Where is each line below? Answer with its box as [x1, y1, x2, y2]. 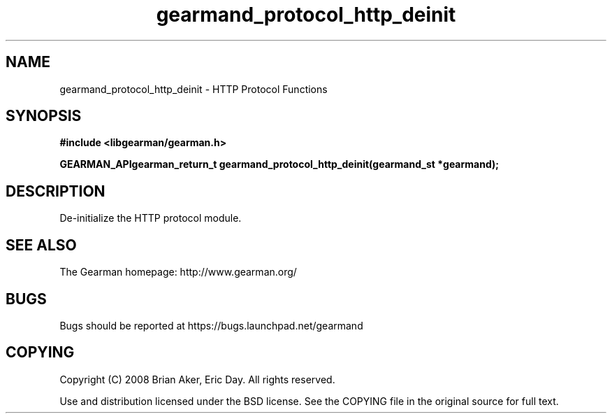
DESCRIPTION [6, 182, 105, 200]
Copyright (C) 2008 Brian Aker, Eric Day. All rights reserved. [59, 373, 335, 385]
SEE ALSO [6, 236, 77, 254]
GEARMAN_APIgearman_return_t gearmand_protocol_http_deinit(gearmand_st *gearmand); [59, 158, 500, 171]
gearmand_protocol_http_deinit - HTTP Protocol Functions [59, 83, 328, 95]
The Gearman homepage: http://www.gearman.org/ [59, 266, 297, 278]
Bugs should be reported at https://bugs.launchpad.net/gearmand [59, 319, 363, 332]
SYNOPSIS [6, 107, 82, 125]
